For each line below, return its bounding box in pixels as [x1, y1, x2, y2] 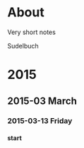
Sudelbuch [7, 41, 39, 50]
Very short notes [7, 28, 56, 36]
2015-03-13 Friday [7, 116, 73, 126]
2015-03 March [7, 95, 78, 107]
